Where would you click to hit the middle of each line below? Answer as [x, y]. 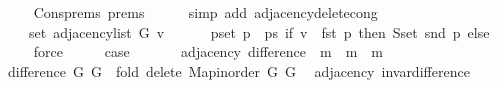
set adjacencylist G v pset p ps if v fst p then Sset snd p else [259, 31]
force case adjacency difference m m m [208, 51]
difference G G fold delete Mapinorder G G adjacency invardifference [238, 70]
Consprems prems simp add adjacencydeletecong [205, 12]
